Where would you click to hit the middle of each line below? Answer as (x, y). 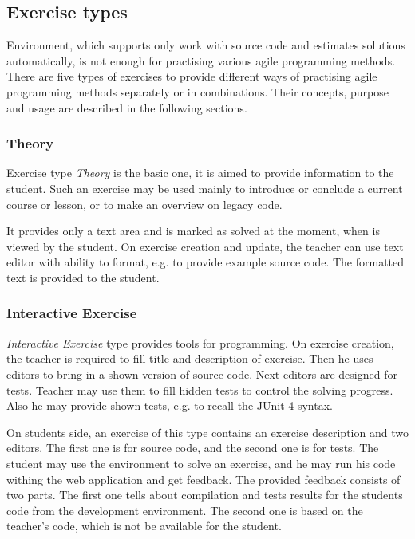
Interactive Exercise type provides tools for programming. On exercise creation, (200, 342)
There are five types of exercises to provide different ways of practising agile (192, 76)
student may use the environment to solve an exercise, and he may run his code (201, 463)
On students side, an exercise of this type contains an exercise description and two (207, 432)
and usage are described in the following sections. (127, 107)
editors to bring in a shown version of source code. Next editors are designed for (202, 374)
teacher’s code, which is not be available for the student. (144, 526)
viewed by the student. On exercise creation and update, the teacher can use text (205, 246)
